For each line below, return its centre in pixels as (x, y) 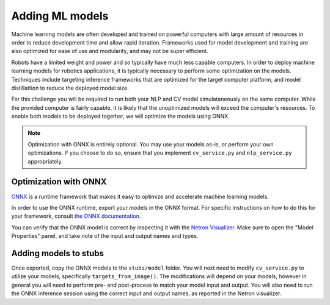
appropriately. (46, 161)
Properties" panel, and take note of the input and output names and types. (105, 236)
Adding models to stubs (57, 253)
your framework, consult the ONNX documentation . (76, 216)
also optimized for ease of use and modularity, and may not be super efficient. (110, 51)
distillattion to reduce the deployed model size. (70, 88)
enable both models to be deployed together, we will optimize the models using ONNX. (121, 117)
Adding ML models (60, 16)
